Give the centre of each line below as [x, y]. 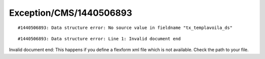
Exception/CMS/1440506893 [71, 13]
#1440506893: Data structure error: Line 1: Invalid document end [99, 39]
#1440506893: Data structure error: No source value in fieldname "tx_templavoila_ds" [125, 28]
